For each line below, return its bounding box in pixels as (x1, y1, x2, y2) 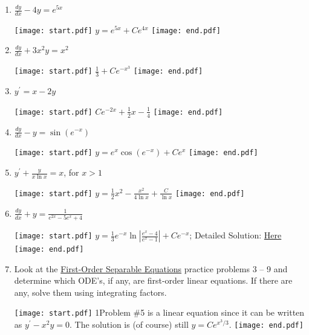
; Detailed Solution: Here (189, 229, 282, 241)
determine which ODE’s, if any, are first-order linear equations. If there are (14, 274, 293, 287)
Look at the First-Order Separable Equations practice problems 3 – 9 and (14, 262, 288, 275)
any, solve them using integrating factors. (14, 286, 167, 298)
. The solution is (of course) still (70, 318, 189, 331)
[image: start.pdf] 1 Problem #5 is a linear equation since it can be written (14, 306, 305, 319)
